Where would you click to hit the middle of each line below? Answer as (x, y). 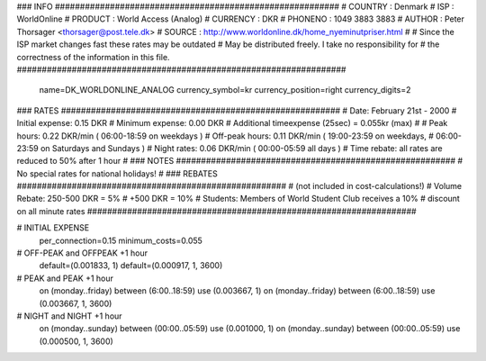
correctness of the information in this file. (93, 57)
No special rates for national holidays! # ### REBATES (117, 173)
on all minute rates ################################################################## (217, 211)
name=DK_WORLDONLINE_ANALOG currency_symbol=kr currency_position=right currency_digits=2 (225, 90)
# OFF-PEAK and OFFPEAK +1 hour (82, 253)
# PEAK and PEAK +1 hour (65, 278)
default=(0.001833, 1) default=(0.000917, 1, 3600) (131, 266)
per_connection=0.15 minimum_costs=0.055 (121, 240)
